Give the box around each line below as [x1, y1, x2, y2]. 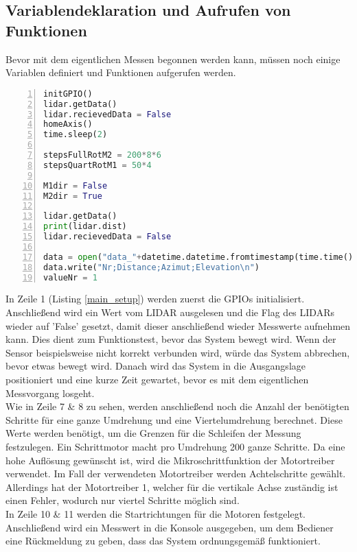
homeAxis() [43, 119, 93, 130]
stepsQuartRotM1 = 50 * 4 [43, 160, 152, 170]
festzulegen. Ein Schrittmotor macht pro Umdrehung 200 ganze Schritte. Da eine [5, 439, 345, 453]
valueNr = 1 [43, 272, 97, 283]
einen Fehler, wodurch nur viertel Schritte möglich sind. [5, 493, 240, 507]
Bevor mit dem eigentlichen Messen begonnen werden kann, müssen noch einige [5, 51, 341, 66]
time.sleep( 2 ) [43, 130, 108, 140]
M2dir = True [43, 191, 102, 201]
